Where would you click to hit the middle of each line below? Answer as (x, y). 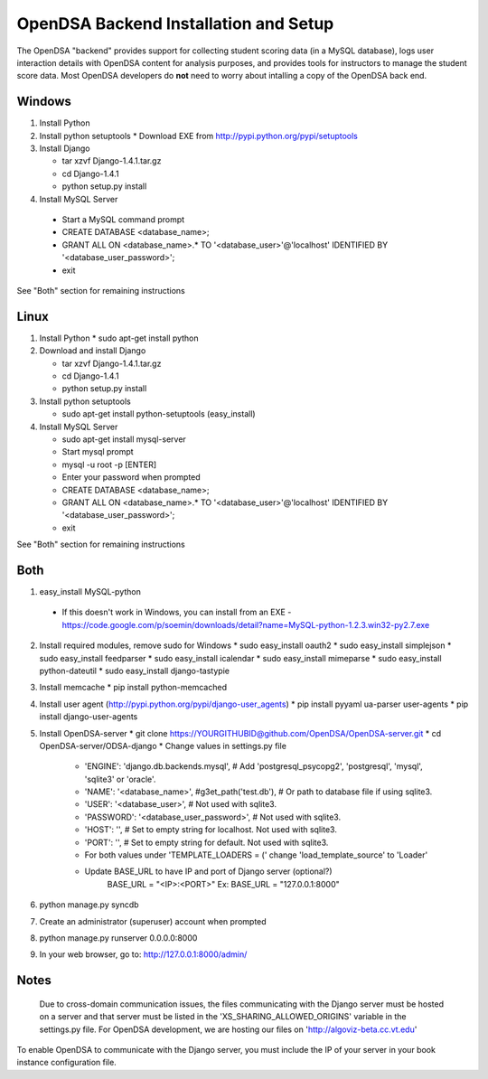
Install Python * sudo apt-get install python (119, 338)
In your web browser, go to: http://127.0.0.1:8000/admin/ (143, 954)
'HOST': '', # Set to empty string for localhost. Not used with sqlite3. (211, 830)
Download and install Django (93, 351)
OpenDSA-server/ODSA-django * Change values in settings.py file (163, 746)
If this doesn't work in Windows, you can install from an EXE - (177, 612)
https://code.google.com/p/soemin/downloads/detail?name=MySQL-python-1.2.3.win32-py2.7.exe (246, 624)
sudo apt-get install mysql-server (124, 439)
